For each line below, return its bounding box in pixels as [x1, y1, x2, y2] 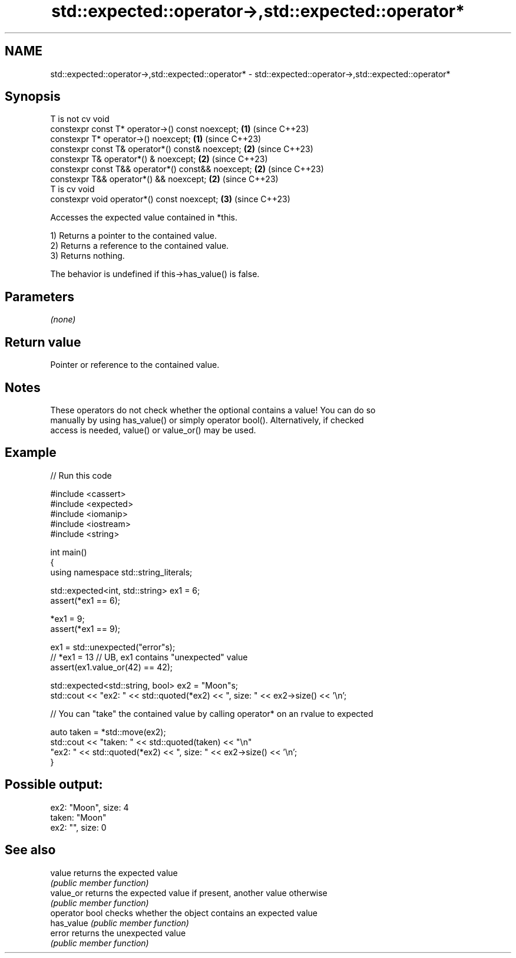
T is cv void [50, 184, 95, 195]
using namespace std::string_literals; [50, 567, 193, 577]
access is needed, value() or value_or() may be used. [50, 424, 256, 435]
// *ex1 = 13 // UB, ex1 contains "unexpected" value [50, 651, 248, 662]
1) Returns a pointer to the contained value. [50, 231, 217, 241]
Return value [5, 334, 81, 350]
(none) [50, 314, 76, 325]
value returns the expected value [50, 867, 178, 878]
